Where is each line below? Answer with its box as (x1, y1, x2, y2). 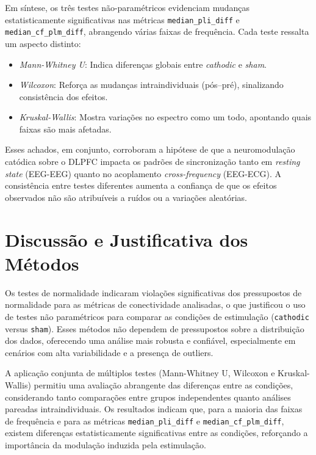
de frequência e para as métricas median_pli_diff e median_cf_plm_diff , (5, 414, 284, 427)
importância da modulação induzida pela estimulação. (5, 439, 206, 451)
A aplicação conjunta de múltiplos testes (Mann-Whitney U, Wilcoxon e (5, 366, 275, 379)
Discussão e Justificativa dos (5, 227, 248, 252)
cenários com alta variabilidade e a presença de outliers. (5, 346, 214, 359)
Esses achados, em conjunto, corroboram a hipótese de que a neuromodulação (5, 143, 295, 156)
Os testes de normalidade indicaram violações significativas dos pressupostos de (5, 286, 302, 299)
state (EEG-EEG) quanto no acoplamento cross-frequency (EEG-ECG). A (5, 167, 281, 180)
